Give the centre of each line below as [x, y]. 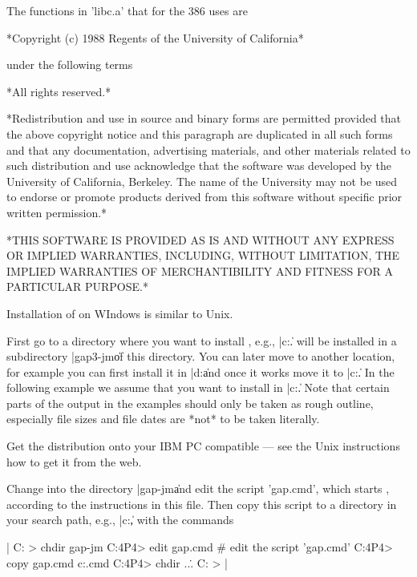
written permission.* [57, 212]
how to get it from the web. [74, 461]
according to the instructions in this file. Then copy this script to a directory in [202, 504]
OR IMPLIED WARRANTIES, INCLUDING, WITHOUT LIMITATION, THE [203, 255]
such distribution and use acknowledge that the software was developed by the [199, 165]
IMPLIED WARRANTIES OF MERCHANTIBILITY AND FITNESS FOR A [200, 270]
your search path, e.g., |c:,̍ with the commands [120, 520]
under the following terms [70, 65]
